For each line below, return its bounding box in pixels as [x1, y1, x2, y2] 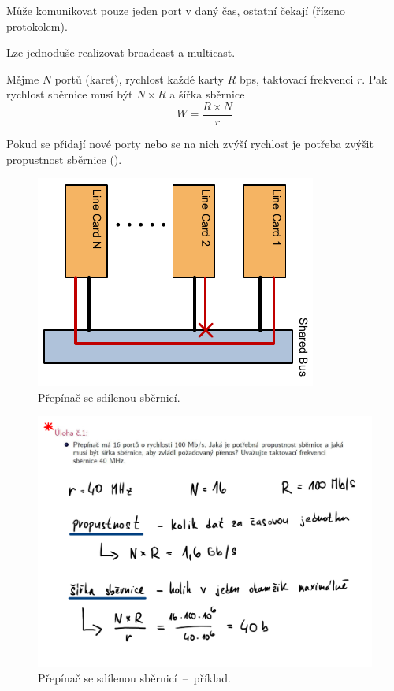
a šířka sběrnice [169, 86, 245, 102]
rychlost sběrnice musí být [6, 86, 133, 102]
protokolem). [6, 17, 68, 34]
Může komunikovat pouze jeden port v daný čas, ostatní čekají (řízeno [6, 2, 345, 18]
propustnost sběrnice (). [6, 150, 122, 167]
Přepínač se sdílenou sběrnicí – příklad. [38, 669, 231, 685]
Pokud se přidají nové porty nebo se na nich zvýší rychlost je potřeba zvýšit [6, 136, 374, 152]
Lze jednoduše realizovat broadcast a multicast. [6, 44, 236, 61]
